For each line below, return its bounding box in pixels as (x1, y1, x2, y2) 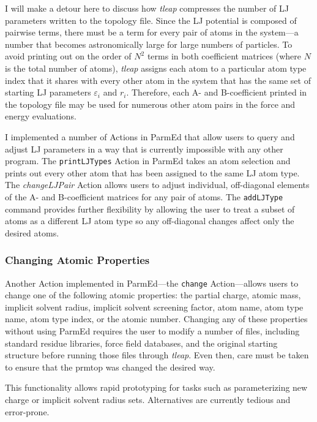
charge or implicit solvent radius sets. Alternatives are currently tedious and (5, 393, 291, 406)
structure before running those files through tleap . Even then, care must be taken (5, 349, 309, 361)
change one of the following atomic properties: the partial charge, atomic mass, (5, 288, 301, 301)
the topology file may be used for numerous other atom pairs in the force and (5, 97, 296, 110)
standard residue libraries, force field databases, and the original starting (5, 336, 278, 349)
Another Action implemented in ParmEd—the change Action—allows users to (5, 276, 299, 289)
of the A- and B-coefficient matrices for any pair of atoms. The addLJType (5, 190, 283, 203)
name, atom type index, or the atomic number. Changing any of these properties (5, 312, 308, 325)
